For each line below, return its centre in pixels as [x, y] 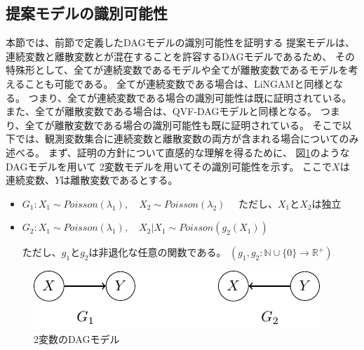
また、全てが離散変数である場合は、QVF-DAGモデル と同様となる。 [162, 111]
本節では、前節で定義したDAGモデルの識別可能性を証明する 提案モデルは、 [181, 42]
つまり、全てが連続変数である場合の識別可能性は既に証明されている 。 [190, 97]
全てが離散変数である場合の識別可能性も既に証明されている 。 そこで [183, 124]
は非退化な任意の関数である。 [157, 252]
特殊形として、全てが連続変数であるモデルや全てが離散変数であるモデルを [177, 70]
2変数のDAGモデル [77, 338]
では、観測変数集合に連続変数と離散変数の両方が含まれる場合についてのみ [187, 139]
